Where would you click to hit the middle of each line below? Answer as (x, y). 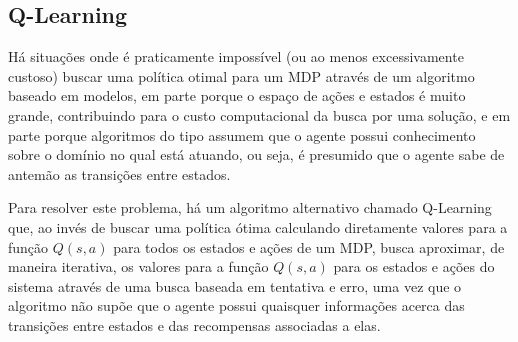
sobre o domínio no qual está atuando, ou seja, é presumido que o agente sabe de (256, 154)
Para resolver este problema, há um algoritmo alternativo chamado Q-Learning (250, 207)
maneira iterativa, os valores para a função (138, 266)
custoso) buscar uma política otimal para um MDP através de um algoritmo (241, 75)
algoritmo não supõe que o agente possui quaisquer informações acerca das (236, 305)
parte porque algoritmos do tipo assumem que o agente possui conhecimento (242, 134)
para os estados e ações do (414, 266)
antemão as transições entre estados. (119, 173)
